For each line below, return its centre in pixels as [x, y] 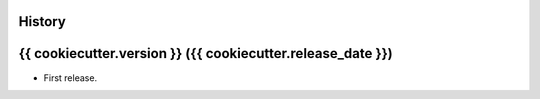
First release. [70, 77]
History [42, 21]
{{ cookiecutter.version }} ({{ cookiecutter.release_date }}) [206, 53]
